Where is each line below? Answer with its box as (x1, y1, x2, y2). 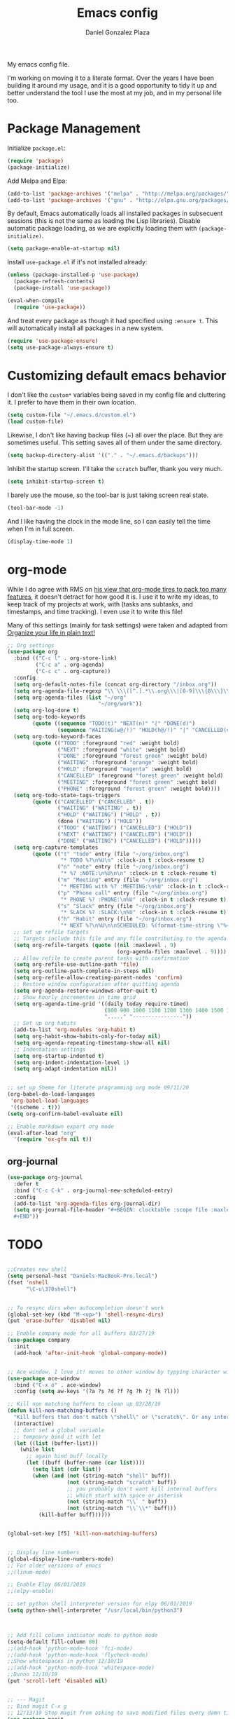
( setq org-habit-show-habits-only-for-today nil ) (13, 1033, 161, 1040)
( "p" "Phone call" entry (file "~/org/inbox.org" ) (57, 889, 208, 897)
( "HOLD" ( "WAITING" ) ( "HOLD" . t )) (57, 811, 161, 818)
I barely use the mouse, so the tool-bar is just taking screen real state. (7, 491, 209, 499)
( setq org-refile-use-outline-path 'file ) (13, 961, 139, 968)
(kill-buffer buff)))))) (38, 1511, 111, 1518)
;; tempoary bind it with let (13, 1433, 101, 1440)
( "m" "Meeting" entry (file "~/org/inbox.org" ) (57, 876, 199, 883)
